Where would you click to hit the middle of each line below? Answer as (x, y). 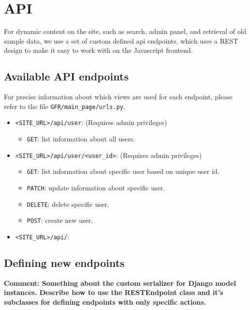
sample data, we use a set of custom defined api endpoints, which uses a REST (121, 40)
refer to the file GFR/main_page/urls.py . (65, 106)
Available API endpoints (66, 76)
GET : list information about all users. (81, 139)
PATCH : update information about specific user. (96, 187)
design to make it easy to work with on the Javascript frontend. (98, 50)
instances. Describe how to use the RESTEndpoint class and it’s (114, 292)
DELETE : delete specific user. (68, 204)
